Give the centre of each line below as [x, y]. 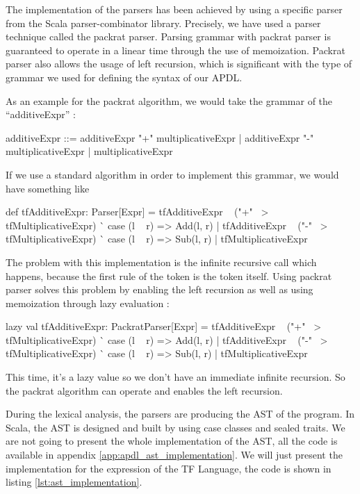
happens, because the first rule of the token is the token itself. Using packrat [169, 275]
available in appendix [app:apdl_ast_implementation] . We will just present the [174, 455]
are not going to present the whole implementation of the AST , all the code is [172, 441]
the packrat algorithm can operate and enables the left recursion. [144, 390]
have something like [48, 188]
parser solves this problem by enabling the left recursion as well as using [159, 289]
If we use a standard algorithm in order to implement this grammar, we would [172, 174]
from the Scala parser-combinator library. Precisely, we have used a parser [163, 23]
